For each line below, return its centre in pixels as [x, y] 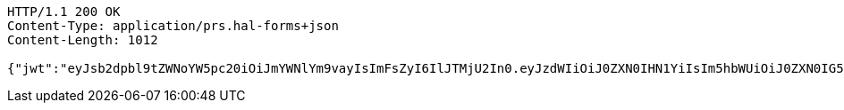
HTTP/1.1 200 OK [64, 12]
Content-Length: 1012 [83, 40]
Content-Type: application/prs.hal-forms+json [173, 26]
